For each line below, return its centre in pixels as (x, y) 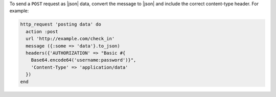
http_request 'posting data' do (61, 25)
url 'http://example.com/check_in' (70, 39)
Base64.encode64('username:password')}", (84, 60)
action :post (42, 31)
